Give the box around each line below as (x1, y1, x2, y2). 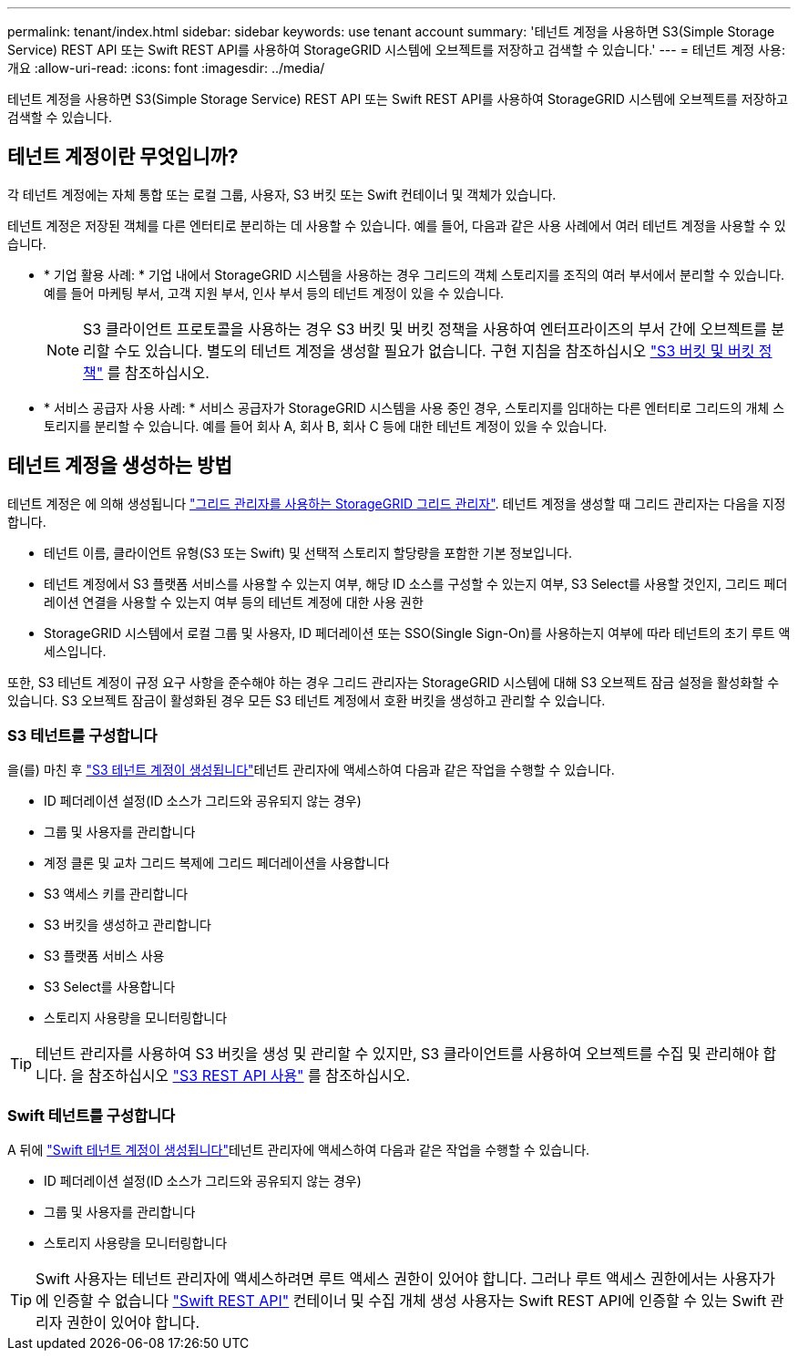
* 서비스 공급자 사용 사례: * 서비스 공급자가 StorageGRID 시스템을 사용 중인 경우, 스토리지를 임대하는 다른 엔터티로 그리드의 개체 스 (44, 399, 785, 416)
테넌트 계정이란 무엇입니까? (7, 145, 239, 169)
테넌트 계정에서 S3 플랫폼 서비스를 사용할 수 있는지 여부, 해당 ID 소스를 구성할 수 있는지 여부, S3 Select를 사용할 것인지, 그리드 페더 (44, 575, 788, 592)
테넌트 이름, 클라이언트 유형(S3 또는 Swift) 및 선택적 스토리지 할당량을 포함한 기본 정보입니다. (44, 544, 572, 561)
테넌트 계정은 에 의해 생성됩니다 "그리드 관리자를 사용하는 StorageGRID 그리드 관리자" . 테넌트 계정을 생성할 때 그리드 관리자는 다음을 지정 (7, 495, 786, 511)
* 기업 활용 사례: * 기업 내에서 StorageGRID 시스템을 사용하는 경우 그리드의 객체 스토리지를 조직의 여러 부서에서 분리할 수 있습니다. (44, 266, 785, 283)
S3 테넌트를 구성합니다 (7, 726, 158, 746)
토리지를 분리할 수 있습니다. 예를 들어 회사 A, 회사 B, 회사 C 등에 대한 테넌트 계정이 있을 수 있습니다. (44, 417, 608, 434)
